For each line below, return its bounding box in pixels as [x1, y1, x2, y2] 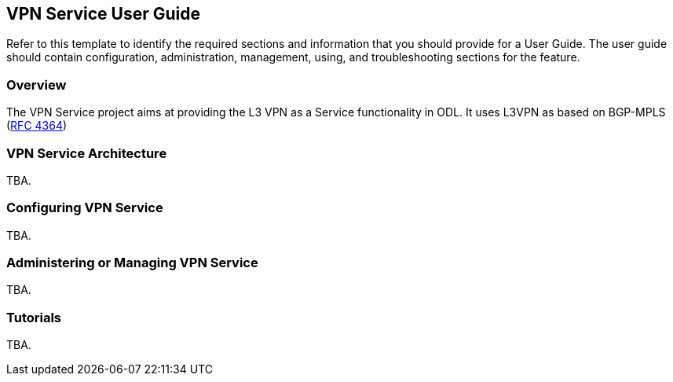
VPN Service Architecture [6, 145, 167, 161]
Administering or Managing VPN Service [6, 255, 258, 271]
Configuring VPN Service [6, 200, 163, 216]
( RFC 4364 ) [6, 119, 68, 133]
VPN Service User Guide [6, 4, 200, 24]
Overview [6, 76, 67, 93]
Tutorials [6, 309, 62, 325]
